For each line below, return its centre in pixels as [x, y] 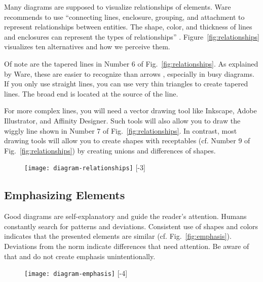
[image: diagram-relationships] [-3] [85, 167]
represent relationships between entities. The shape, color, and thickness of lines [128, 27]
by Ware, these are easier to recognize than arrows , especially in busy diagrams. [129, 73]
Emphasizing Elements [65, 195]
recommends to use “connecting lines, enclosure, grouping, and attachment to [124, 17]
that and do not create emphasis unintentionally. [80, 256]
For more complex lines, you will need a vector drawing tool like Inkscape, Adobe [130, 111]
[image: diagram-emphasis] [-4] [76, 273]
